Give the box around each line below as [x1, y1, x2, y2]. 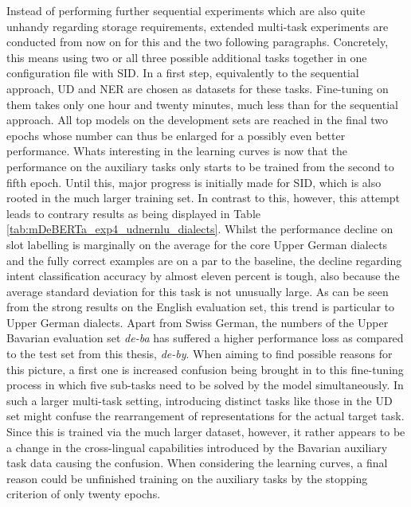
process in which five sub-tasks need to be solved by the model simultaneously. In [6, 376, 404, 393]
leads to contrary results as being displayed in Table [6, 205, 261, 221]
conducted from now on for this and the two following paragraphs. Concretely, [6, 33, 389, 50]
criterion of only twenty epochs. [6, 486, 161, 502]
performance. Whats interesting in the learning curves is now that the [6, 142, 347, 159]
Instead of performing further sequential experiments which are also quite [6, 2, 366, 18]
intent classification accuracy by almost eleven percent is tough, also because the [6, 267, 400, 284]
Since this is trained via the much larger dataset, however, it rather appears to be [6, 423, 405, 440]
